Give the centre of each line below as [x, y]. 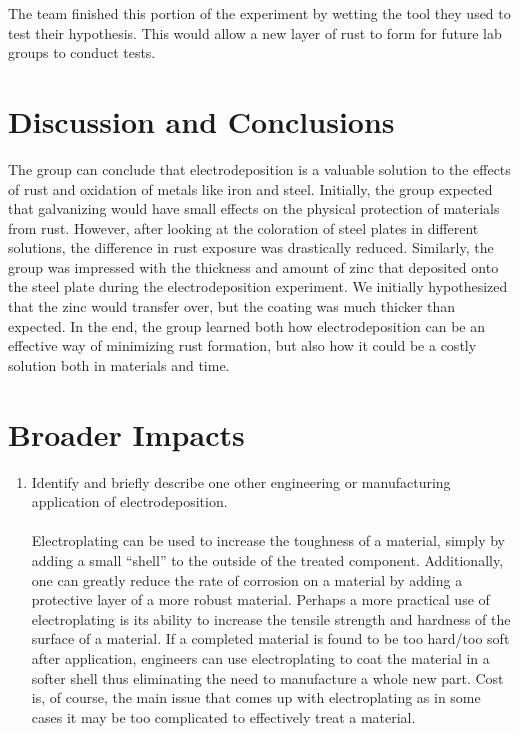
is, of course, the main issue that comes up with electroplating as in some [256, 697]
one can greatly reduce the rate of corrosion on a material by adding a [247, 579]
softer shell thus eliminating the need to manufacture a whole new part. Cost [267, 677]
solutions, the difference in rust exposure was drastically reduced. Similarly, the [251, 247]
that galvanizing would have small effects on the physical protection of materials [254, 208]
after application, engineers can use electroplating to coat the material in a [260, 657]
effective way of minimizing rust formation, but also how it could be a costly [242, 345]
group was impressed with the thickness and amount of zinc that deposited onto [253, 266]
